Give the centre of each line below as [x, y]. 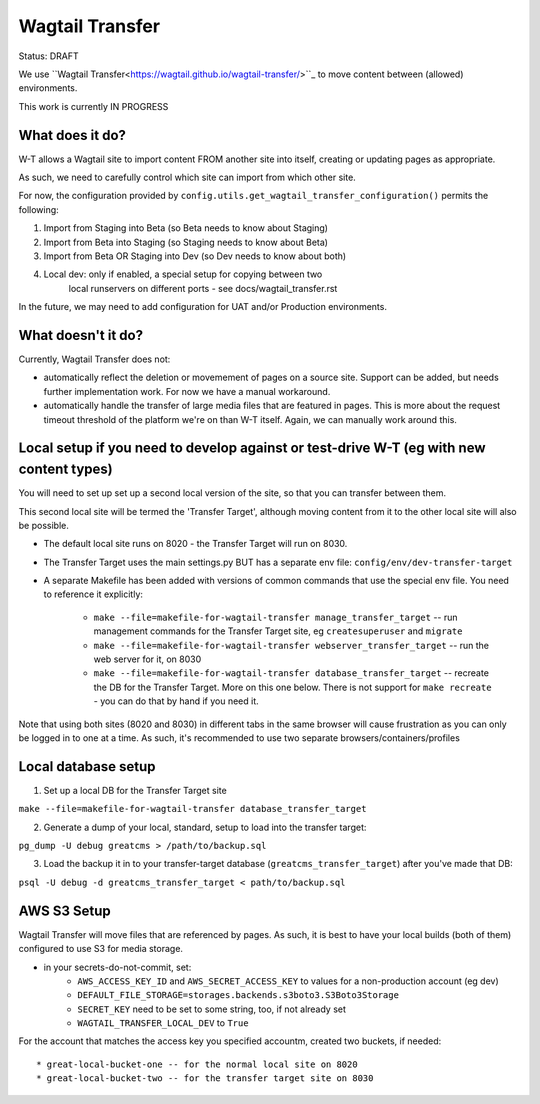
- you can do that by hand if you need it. [176, 701]
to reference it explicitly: [93, 594]
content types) [66, 469]
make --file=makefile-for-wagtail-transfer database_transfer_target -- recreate [291, 673]
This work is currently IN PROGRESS [93, 106]
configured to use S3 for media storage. [101, 949]
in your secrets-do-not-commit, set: [117, 967]
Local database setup [87, 766]
